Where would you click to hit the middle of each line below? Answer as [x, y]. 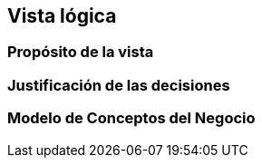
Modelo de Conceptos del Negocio [131, 118]
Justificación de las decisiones [119, 85]
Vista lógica [62, 16]
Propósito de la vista [81, 52]
